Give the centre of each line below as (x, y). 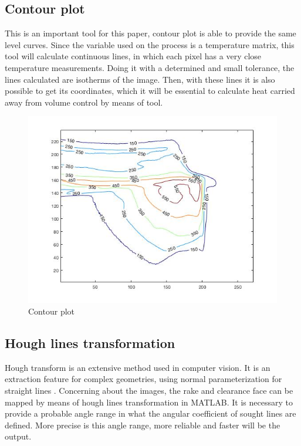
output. (18, 436)
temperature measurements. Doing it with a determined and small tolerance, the (150, 67)
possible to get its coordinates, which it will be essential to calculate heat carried (150, 91)
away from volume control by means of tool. (84, 102)
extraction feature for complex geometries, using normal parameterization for (143, 379)
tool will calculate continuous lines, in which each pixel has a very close (133, 56)
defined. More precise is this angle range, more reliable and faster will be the (143, 425)
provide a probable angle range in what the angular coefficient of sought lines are (150, 413)
